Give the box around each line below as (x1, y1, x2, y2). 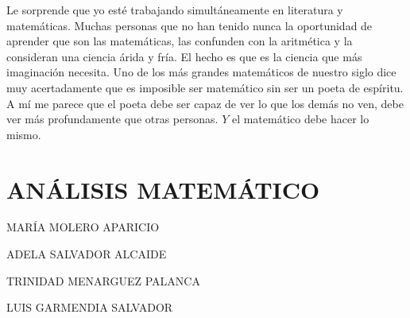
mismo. (6, 126, 41, 142)
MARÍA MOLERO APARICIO (6, 219, 160, 235)
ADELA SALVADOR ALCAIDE (6, 246, 167, 262)
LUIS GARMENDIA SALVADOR (6, 299, 173, 316)
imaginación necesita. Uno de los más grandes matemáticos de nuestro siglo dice (6, 64, 396, 80)
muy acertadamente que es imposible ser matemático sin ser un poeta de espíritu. (6, 79, 404, 95)
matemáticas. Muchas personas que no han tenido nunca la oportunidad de (6, 17, 373, 33)
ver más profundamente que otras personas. (6, 111, 219, 127)
